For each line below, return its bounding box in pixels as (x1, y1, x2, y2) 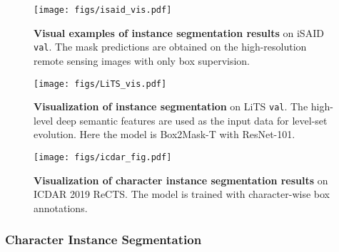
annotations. (34, 200, 88, 215)
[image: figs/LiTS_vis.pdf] (34, 78, 167, 89)
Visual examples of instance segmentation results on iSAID (34, 25, 324, 40)
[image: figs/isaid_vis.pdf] (34, 5, 172, 15)
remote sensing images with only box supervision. (34, 53, 251, 68)
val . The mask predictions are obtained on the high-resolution (34, 39, 307, 54)
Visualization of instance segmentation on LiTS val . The (34, 99, 308, 114)
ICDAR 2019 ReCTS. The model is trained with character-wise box (34, 187, 330, 201)
